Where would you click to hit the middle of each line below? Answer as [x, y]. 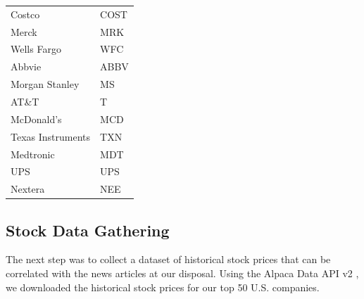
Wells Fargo [36, 49]
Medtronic [33, 154]
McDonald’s [36, 119]
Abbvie [26, 66]
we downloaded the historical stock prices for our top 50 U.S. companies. [163, 287]
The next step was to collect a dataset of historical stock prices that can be [168, 259]
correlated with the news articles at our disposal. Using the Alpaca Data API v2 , [182, 273]
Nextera [28, 189]
